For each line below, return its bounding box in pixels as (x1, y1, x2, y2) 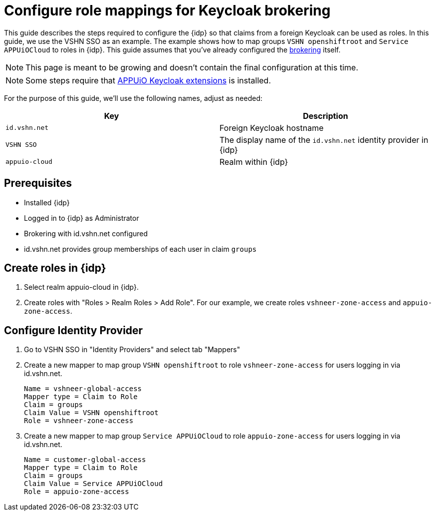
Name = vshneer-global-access (24, 385, 142, 393)
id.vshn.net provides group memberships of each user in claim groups (24, 244, 257, 253)
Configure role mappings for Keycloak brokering (4, 2, 331, 19)
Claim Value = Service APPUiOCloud (24, 480, 163, 488)
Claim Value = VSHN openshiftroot (24, 409, 159, 417)
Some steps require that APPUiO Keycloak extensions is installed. (25, 75, 271, 85)
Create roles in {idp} (4, 262, 106, 275)
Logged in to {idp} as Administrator (24, 213, 139, 222)
